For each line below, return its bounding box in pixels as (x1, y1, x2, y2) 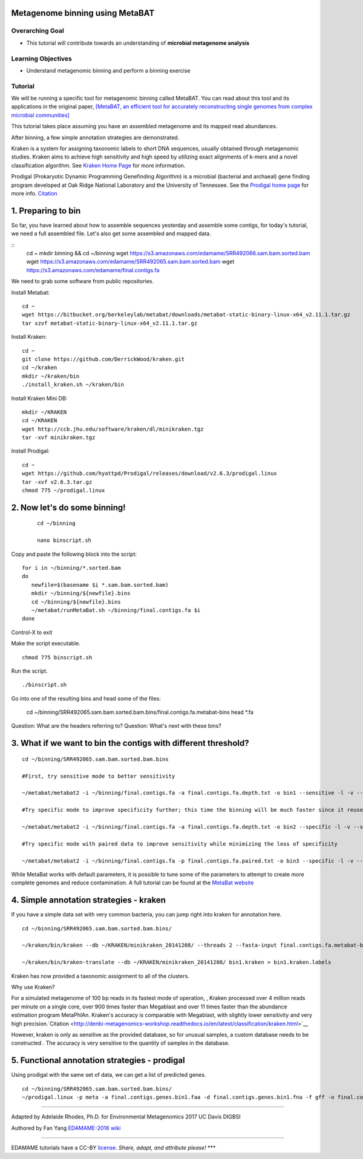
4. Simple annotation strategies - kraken (11, 895, 166, 906)
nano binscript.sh (37, 537, 92, 544)
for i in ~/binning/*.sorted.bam (22, 564, 121, 571)
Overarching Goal (11, 27, 65, 35)
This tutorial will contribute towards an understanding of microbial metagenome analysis (26, 39, 250, 47)
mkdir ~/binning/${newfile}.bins (31, 590, 131, 597)
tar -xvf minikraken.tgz (22, 434, 96, 441)
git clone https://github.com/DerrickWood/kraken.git (22, 356, 185, 362)
